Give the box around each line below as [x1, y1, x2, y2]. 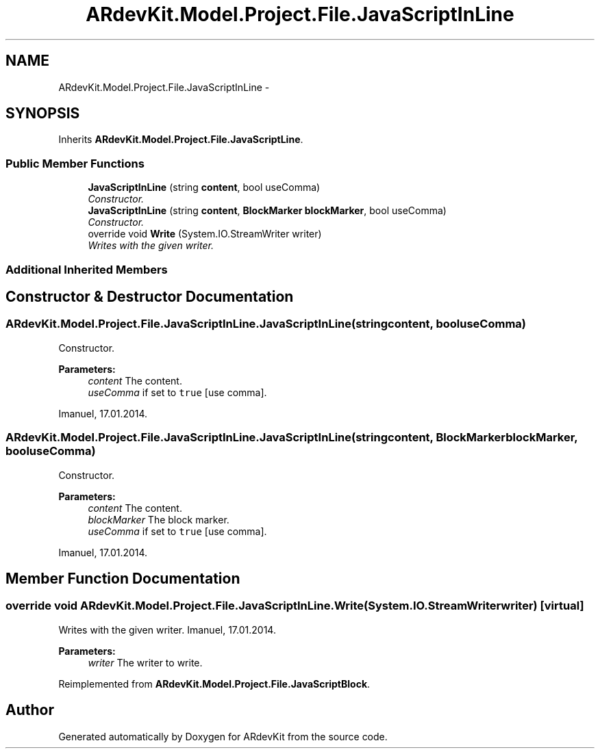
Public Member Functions [5, 156, 145, 170]
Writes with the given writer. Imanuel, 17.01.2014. [58, 623, 276, 636]
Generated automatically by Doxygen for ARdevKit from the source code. [58, 730, 388, 742]
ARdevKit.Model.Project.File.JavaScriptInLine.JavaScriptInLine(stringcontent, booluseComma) [5, 317, 526, 331]
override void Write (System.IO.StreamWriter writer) [88, 228, 322, 240]
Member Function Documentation [5, 569, 240, 587]
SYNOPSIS [5, 105, 80, 122]
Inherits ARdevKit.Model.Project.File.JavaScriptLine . [58, 133, 303, 146]
